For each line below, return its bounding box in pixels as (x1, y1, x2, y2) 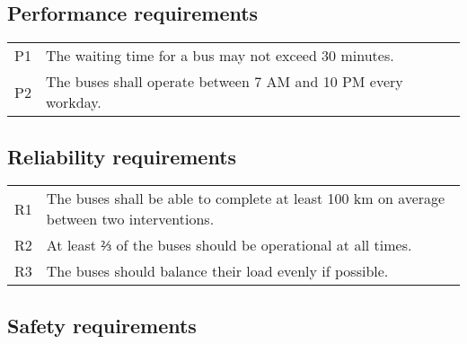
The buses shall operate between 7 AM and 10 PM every (45, 71, 403, 93)
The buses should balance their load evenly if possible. (46, 260, 389, 282)
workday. (45, 92, 101, 113)
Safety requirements (7, 311, 197, 339)
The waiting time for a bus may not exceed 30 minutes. (45, 45, 394, 66)
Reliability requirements (7, 142, 237, 170)
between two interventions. (46, 208, 215, 230)
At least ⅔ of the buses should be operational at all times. (46, 234, 412, 256)
